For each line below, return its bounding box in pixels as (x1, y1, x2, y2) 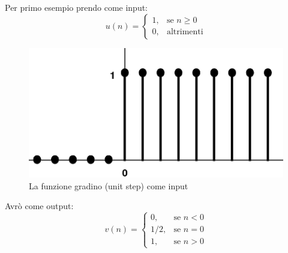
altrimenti (166, 28, 203, 37)
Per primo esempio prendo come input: (5, 1, 148, 13)
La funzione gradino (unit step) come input (29, 179, 188, 192)
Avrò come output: (5, 200, 74, 212)
